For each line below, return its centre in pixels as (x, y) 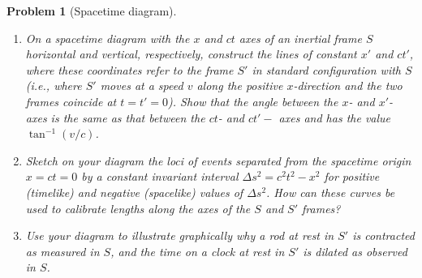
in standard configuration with (326, 69)
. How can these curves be (331, 192)
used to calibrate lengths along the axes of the (138, 208)
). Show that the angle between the (253, 101)
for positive (352, 176)
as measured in (62, 251)
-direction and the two (348, 86)
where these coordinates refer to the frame (129, 69)
